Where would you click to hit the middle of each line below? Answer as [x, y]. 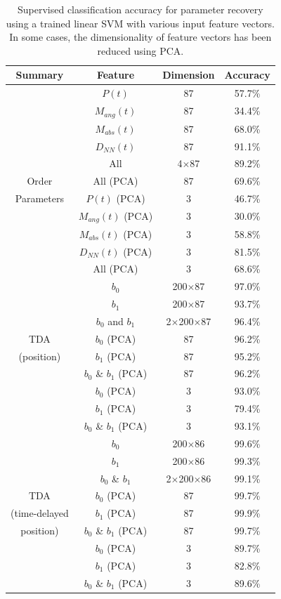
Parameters [39, 198]
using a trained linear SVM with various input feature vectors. [140, 23]
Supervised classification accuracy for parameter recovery [140, 9]
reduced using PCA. [140, 50]
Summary [40, 75]
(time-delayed [40, 513]
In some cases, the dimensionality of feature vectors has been [140, 37]
